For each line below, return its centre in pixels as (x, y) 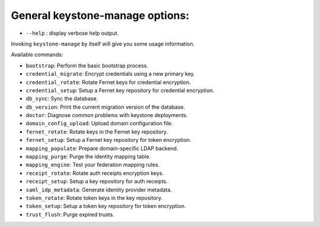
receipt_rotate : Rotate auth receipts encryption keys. (95, 173)
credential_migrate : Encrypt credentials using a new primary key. (111, 74)
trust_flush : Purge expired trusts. (70, 214)
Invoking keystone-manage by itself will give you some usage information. (103, 44)
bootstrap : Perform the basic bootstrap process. (87, 66)
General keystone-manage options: (100, 15)
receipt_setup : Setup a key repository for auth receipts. (97, 181)
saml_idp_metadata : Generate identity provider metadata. (99, 190)
